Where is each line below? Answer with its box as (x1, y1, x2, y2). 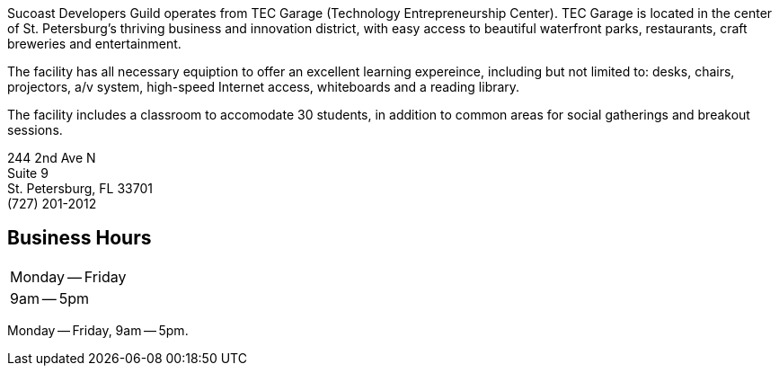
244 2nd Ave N (7, 150, 96, 165)
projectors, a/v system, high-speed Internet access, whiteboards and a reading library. (7, 79, 520, 94)
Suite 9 (7, 165, 49, 181)
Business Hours (7, 226, 152, 250)
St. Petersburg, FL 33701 (7, 181, 153, 196)
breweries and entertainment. (7, 36, 181, 51)
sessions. (7, 122, 63, 138)
